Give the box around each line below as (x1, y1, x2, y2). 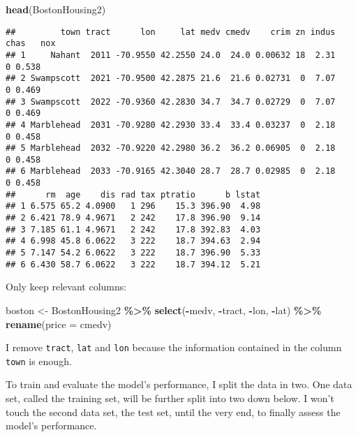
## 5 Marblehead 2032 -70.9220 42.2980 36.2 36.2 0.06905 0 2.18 (6, 143, 336, 154)
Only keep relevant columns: (6, 279, 127, 294)
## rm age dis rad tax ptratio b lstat (6, 189, 261, 200)
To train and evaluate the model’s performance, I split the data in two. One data (6, 377, 352, 392)
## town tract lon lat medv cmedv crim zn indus (6, 27, 336, 37)
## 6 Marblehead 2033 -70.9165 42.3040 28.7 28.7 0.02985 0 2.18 (6, 166, 336, 177)
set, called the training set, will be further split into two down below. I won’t (6, 391, 334, 406)
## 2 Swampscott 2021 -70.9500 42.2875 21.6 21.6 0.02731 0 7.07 (6, 73, 336, 84)
